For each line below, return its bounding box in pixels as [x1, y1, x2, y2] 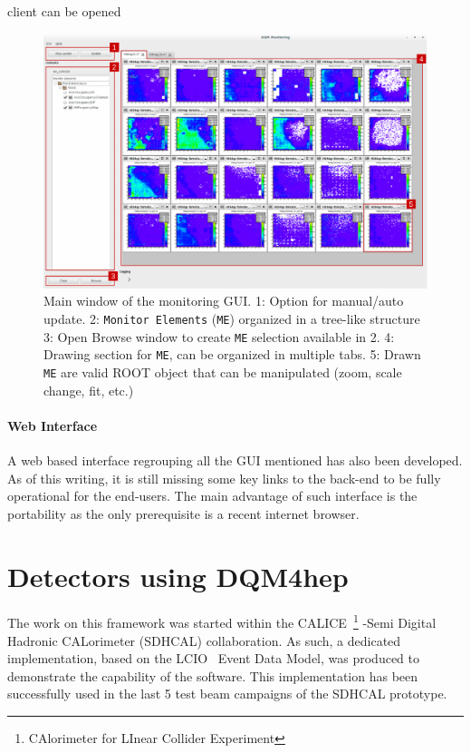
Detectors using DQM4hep [7, 557, 349, 594]
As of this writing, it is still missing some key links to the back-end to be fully [7, 468, 441, 487]
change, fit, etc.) [43, 380, 134, 399]
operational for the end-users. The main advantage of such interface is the [7, 486, 418, 505]
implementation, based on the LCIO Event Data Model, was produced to [7, 649, 420, 668]
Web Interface [7, 416, 98, 435]
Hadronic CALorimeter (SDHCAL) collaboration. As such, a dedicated [7, 631, 401, 650]
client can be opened [7, 2, 121, 20]
